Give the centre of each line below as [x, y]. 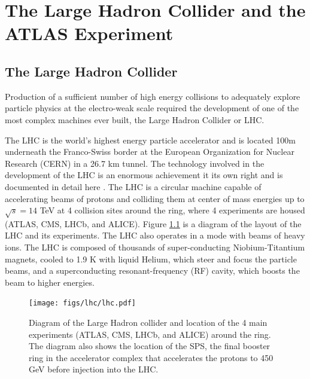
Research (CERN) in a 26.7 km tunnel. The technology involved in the [135, 163]
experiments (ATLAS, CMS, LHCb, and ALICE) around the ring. [150, 334]
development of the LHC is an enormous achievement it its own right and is [144, 175]
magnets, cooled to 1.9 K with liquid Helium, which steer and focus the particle [151, 259]
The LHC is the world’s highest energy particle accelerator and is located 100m [150, 140]
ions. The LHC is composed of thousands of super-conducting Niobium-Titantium [155, 247]
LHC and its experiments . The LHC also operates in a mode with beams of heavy [155, 235]
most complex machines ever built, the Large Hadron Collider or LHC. [135, 119]
